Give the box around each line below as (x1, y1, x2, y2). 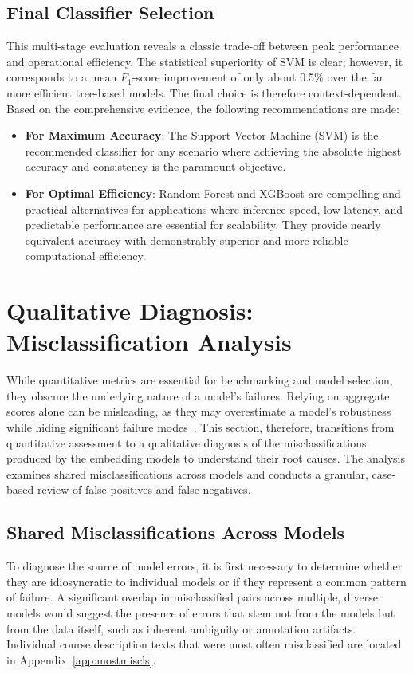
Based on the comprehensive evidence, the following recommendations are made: (6, 100, 399, 116)
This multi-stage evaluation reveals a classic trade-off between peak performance (6, 37, 399, 54)
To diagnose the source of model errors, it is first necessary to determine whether (6, 558, 403, 574)
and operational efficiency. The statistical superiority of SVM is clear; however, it (6, 53, 403, 69)
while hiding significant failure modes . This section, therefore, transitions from (6, 419, 395, 436)
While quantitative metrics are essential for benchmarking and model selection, (6, 372, 393, 388)
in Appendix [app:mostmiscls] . (6, 651, 156, 668)
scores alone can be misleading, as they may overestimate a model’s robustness (6, 403, 391, 420)
